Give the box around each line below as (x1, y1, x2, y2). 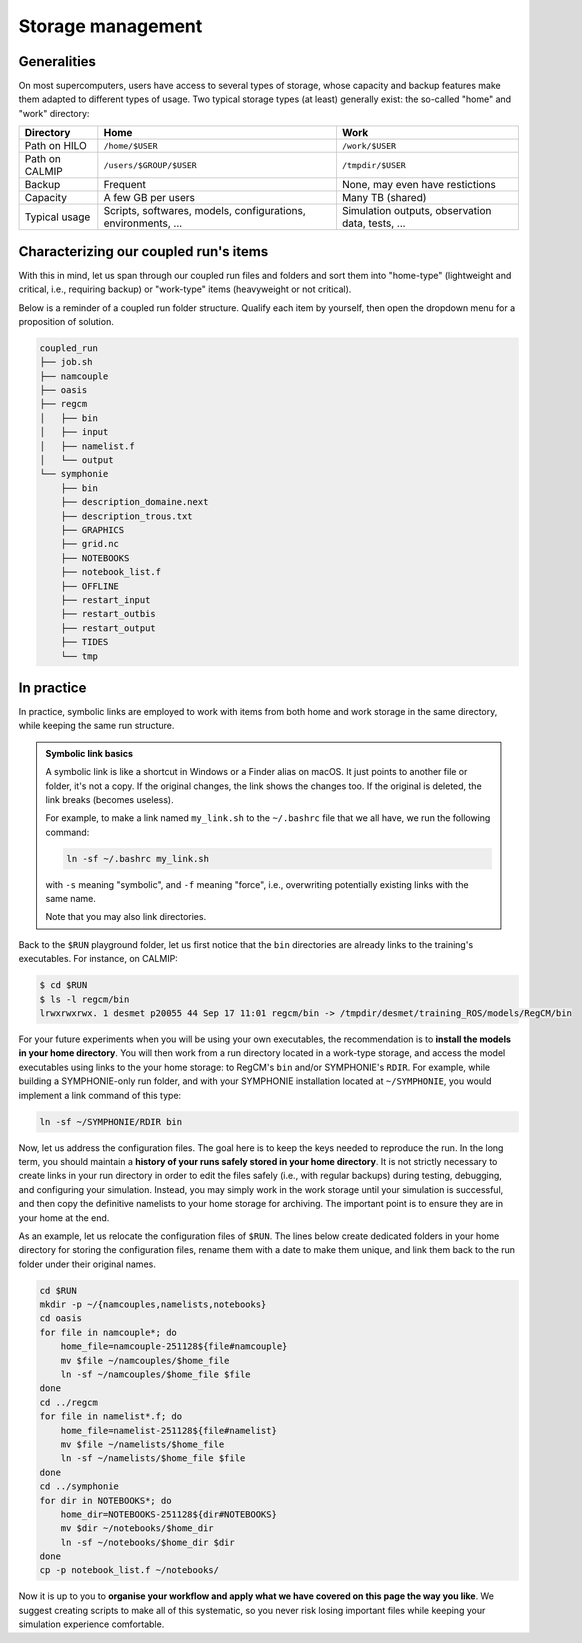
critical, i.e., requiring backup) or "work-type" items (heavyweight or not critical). (18, 283, 352, 295)
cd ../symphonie (39, 1481, 120, 1492)
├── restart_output (60, 622, 157, 634)
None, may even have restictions (341, 178, 497, 192)
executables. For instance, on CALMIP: (18, 953, 179, 965)
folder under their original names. (18, 1258, 157, 1270)
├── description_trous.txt (60, 510, 194, 522)
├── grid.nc (60, 538, 120, 550)
